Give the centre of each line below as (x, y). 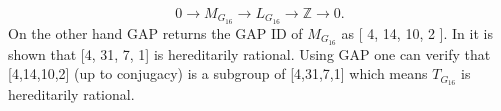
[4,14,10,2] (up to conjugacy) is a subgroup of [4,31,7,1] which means (218, 73)
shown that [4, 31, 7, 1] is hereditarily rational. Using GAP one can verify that (249, 53)
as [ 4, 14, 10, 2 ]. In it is (417, 32)
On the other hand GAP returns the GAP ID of (155, 32)
